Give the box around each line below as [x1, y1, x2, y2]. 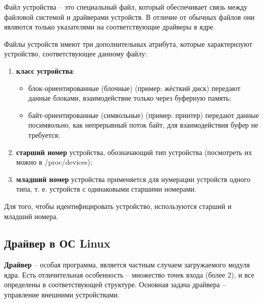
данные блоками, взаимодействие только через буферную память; [28, 93, 231, 103]
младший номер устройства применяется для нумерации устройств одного [16, 173, 251, 184]
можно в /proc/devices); [16, 157, 92, 167]
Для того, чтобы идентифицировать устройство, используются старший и [4, 200, 232, 211]
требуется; [28, 129, 60, 140]
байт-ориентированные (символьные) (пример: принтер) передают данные [28, 109, 259, 120]
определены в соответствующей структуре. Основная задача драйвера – [4, 279, 226, 290]
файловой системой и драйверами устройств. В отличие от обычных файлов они [4, 11, 255, 22]
